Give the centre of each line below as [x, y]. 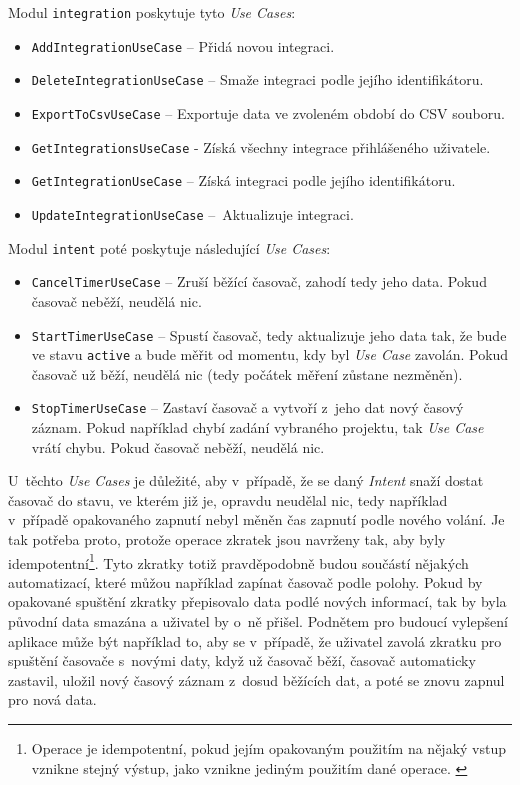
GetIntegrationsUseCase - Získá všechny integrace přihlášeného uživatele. [261, 146]
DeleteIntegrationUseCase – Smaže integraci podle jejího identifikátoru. [257, 79]
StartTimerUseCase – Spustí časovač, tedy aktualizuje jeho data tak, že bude [269, 334]
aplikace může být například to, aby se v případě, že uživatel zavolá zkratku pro [255, 640]
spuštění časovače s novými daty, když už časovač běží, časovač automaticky [242, 660]
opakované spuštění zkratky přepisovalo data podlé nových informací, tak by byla [257, 601]
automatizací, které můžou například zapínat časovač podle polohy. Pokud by [245, 581]
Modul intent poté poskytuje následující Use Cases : [169, 247]
